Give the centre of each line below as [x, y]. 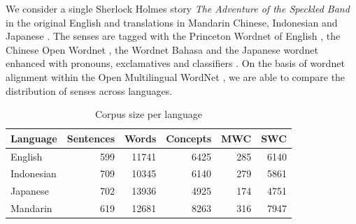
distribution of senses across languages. [89, 90]
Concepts [189, 138]
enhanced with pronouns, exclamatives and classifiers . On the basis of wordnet [175, 63]
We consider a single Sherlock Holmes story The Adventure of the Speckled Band [178, 8]
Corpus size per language [148, 114]
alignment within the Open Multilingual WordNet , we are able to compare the [176, 76]
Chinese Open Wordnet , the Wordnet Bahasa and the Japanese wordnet [162, 49]
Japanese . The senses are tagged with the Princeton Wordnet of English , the [173, 36]
